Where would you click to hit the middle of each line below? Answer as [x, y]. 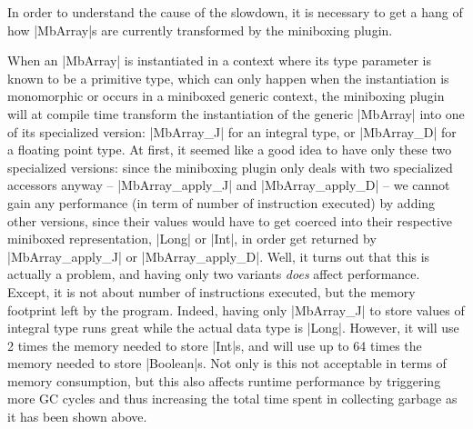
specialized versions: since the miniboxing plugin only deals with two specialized [230, 167]
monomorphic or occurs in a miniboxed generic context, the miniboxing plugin [226, 96]
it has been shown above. [77, 417]
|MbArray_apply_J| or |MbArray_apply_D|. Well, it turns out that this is [219, 256]
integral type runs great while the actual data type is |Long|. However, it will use [233, 328]
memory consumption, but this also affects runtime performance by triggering [224, 380]
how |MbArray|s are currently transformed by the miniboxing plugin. [200, 30]
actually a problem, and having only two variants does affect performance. [214, 274]
